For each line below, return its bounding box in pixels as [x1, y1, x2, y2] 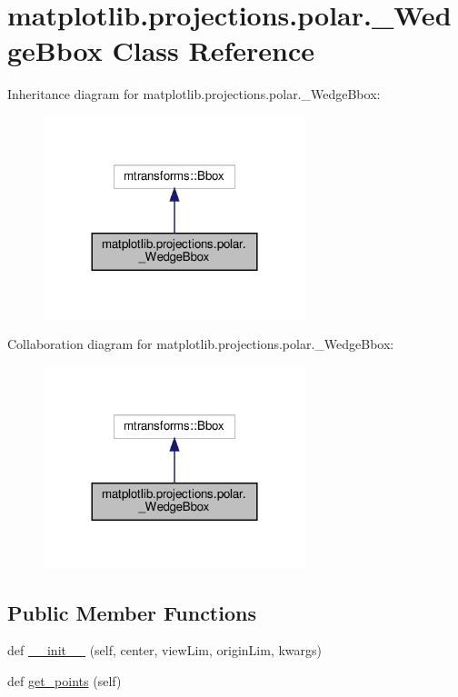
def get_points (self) [7, 671, 122, 690]
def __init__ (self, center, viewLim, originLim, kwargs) [7, 641, 323, 660]
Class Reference [112, 32, 314, 69]
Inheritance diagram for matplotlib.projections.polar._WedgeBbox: [7, 85, 381, 104]
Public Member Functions [7, 598, 256, 626]
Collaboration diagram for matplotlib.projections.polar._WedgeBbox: [7, 334, 394, 353]
